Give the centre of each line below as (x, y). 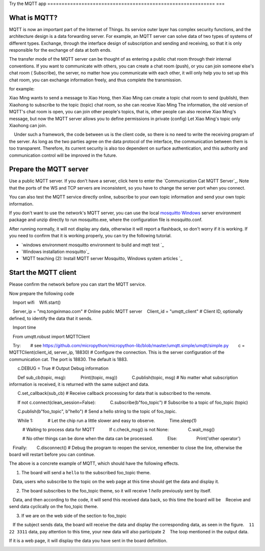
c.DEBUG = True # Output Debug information (63, 368)
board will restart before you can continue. (52, 454)
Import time (24, 327)
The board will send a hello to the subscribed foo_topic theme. (86, 472)
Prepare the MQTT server (49, 169)
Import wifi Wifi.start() (37, 302)
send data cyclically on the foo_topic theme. (53, 507)
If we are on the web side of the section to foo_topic (74, 516)
